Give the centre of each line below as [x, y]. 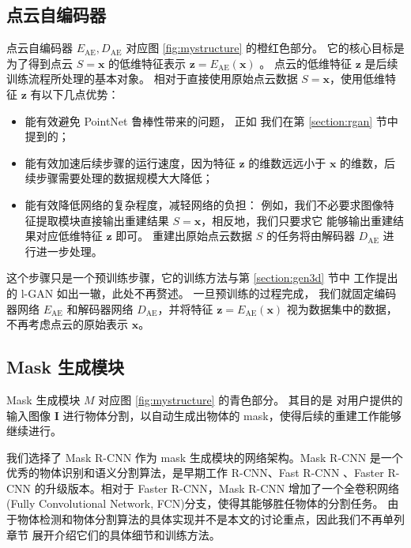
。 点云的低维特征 [306, 63]
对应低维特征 [69, 236]
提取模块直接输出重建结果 [102, 220]
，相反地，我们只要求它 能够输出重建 [297, 220]
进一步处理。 [69, 251]
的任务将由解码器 [310, 236]
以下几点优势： [80, 94]
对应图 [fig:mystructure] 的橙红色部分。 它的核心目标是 [265, 48]
